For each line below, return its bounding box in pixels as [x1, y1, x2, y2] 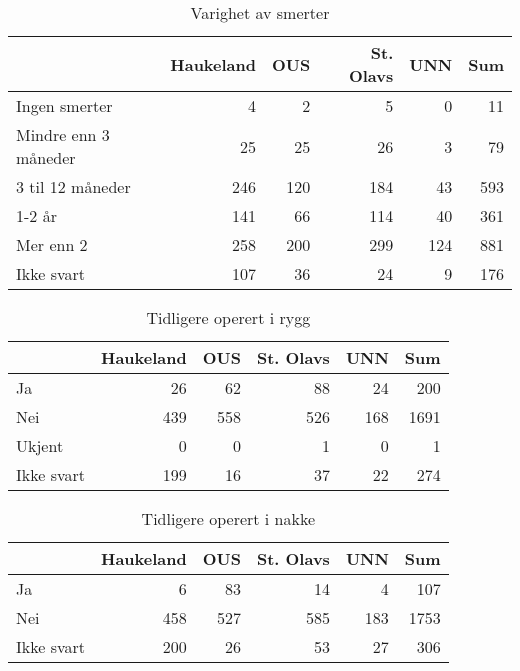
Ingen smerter [16, 94, 113, 117]
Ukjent [16, 434, 64, 457]
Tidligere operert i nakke [141, 507, 316, 530]
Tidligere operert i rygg [146, 306, 311, 329]
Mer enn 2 [16, 233, 88, 256]
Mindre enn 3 [16, 123, 110, 146]
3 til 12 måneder [16, 175, 131, 198]
